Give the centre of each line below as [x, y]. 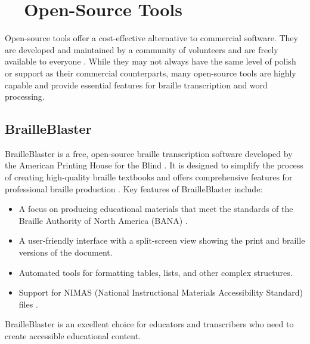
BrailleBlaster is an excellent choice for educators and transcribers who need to [149, 324]
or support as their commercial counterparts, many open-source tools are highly [151, 73]
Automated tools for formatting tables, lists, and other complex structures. [156, 272]
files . [28, 304]
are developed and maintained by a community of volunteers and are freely [142, 49]
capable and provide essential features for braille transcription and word [136, 85]
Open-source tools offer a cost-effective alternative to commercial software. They [151, 38]
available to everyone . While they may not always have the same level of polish [151, 61]
